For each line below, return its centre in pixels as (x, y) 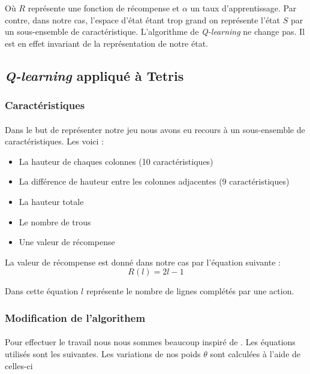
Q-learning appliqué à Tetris (94, 75)
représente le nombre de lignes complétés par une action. (190, 291)
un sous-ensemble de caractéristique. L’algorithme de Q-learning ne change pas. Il (155, 31)
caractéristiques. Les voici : (54, 141)
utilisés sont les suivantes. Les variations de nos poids (103, 353)
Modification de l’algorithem (75, 317)
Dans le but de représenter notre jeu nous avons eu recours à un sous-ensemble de (155, 129)
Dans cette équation (42, 291)
